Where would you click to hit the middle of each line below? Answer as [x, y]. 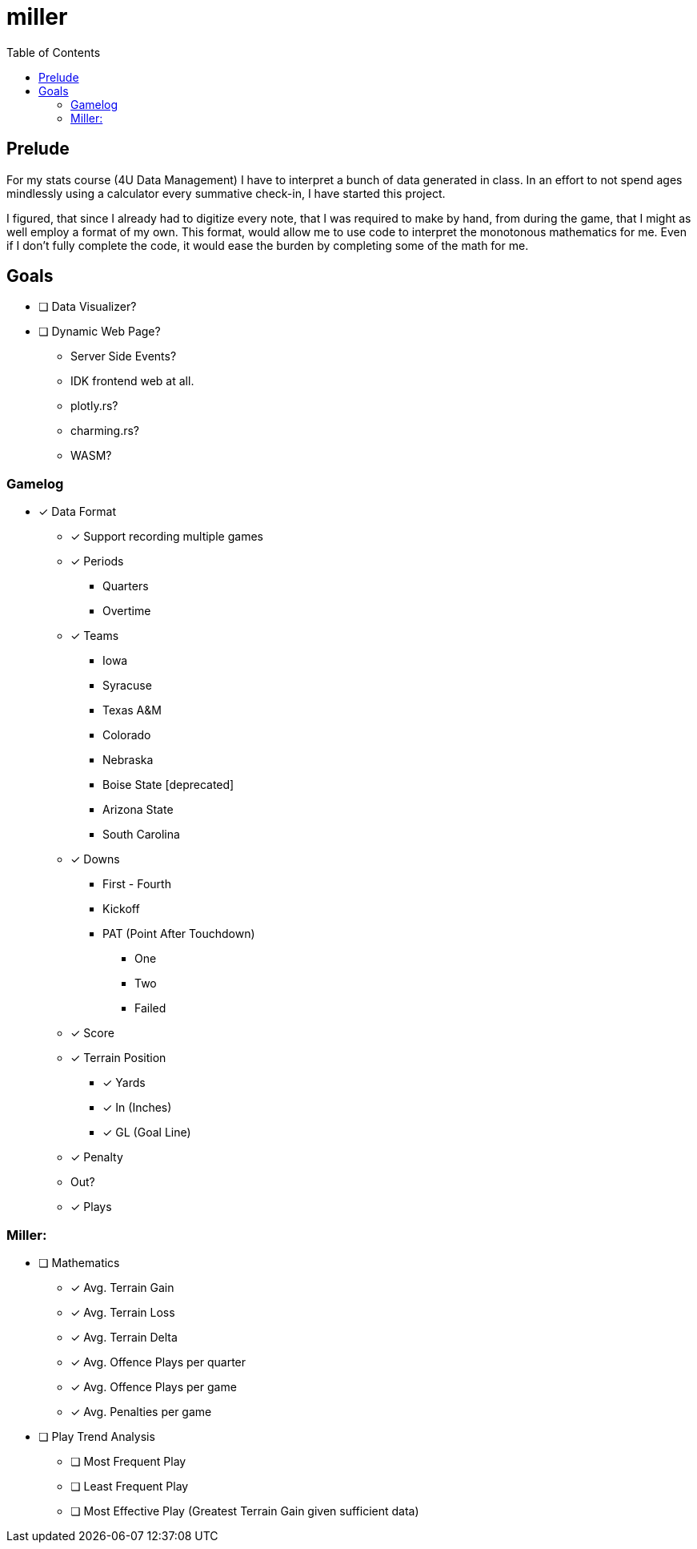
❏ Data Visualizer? [88, 307]
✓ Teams [95, 636]
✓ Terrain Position [118, 1058]
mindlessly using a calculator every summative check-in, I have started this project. [226, 193]
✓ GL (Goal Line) [147, 1133]
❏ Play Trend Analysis [97, 1436]
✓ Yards [124, 1083]
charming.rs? [105, 431]
